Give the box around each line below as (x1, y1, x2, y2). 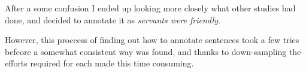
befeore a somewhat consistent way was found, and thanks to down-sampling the (5, 45, 301, 57)
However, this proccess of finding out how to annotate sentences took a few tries (5, 34, 299, 46)
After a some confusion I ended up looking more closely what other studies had (5, 2, 296, 14)
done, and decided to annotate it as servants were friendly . (5, 13, 221, 26)
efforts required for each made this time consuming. (5, 57, 194, 69)
